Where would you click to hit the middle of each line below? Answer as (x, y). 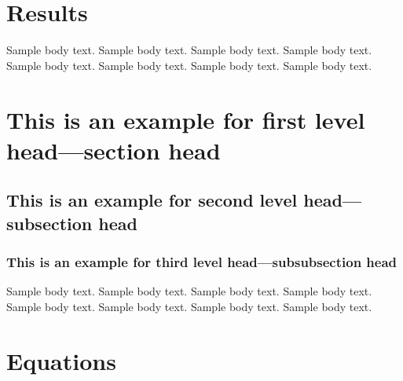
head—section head (114, 150)
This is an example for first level (186, 119)
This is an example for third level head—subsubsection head (202, 261)
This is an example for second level (152, 200)
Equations (61, 360)
